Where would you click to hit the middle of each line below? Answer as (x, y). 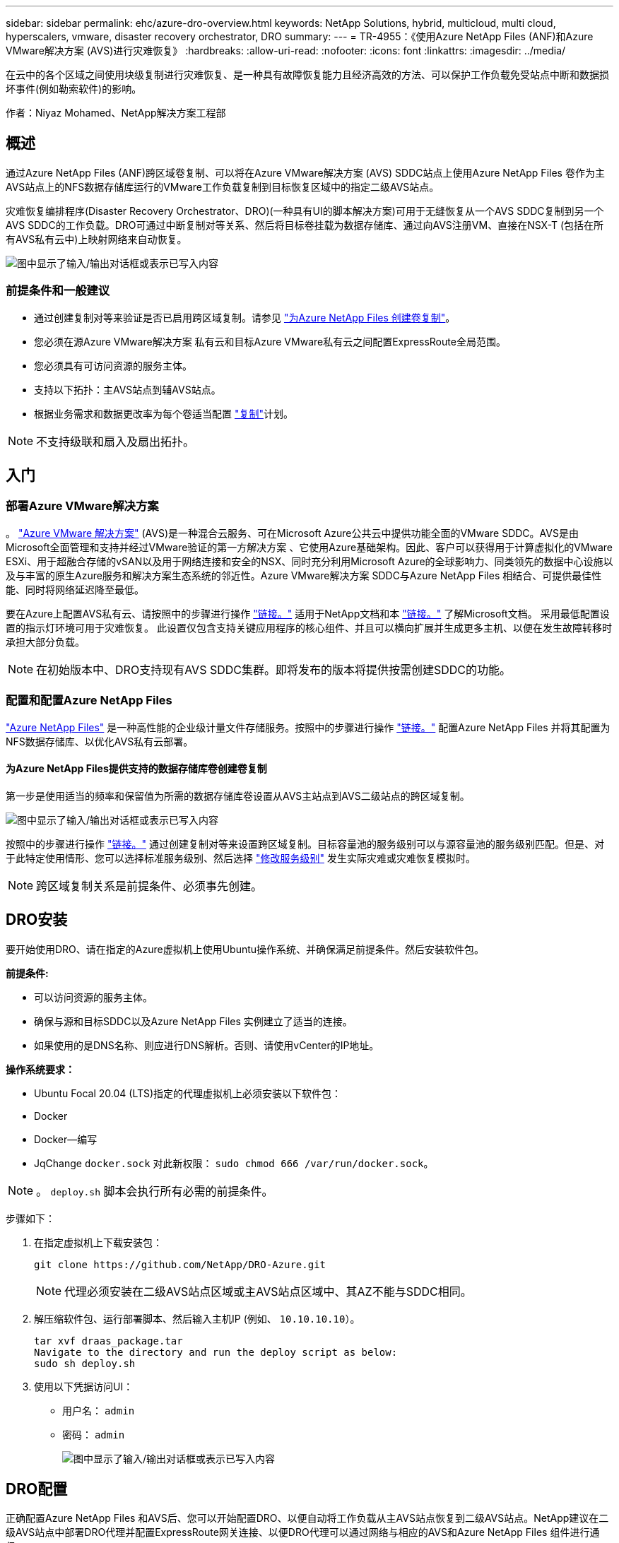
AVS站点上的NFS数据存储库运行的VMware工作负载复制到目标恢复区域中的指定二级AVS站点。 (223, 187)
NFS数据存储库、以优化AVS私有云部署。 (100, 741)
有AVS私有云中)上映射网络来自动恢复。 (96, 239)
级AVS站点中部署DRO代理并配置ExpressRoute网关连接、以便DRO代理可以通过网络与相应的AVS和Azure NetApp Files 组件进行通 (303, 1532)
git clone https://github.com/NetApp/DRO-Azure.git (180, 1264)
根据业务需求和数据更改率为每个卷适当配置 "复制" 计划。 (164, 413)
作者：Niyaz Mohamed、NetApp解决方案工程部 (116, 113)
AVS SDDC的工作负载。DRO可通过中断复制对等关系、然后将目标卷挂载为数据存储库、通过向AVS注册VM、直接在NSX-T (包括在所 (305, 225)
